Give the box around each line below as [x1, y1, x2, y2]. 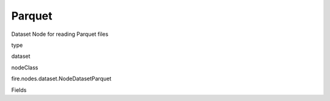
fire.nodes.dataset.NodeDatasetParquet [11, 75, 112, 82]
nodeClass [11, 64, 38, 71]
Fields [11, 86, 27, 94]
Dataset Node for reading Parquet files [11, 30, 109, 38]
